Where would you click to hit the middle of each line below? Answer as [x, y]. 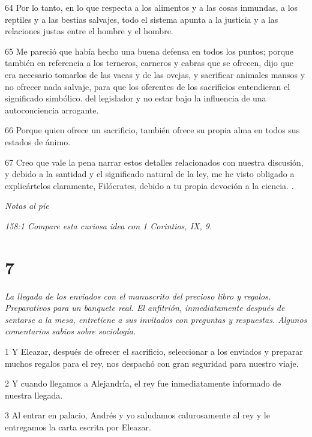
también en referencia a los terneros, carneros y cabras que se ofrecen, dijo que [149, 63]
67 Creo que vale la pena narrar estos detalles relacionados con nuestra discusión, [154, 162]
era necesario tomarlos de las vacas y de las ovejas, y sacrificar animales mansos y [155, 74]
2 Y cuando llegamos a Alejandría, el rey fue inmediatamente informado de [143, 383]
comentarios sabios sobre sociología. [70, 331]
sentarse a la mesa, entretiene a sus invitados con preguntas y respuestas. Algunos [156, 319]
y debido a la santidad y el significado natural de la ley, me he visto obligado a [150, 174]
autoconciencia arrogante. [52, 110]
